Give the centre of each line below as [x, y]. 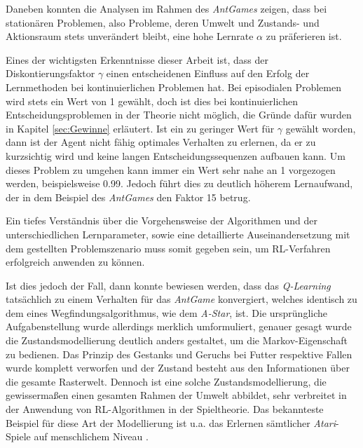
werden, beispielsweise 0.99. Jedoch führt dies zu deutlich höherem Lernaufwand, [179, 183]
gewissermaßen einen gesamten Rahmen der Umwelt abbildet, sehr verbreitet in [176, 395]
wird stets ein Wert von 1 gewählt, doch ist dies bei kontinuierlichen [152, 101]
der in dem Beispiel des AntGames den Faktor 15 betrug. [128, 197]
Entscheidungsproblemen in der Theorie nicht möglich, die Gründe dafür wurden [179, 115]
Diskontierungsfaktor [50, 73]
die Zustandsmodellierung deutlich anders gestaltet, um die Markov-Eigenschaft [177, 340]
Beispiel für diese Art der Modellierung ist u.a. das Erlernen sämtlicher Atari [171, 422]
